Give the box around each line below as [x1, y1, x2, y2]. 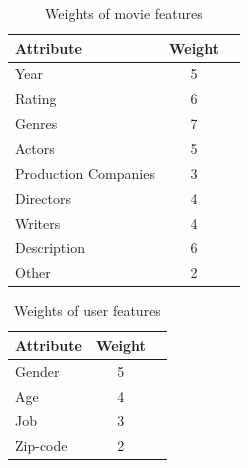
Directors [15, 187, 71, 208]
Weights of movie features [45, 3, 203, 23]
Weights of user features [13, 300, 161, 321]
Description [15, 237, 85, 258]
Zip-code [15, 435, 68, 456]
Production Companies [15, 162, 155, 183]
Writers [15, 212, 61, 233]
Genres [15, 113, 58, 134]
